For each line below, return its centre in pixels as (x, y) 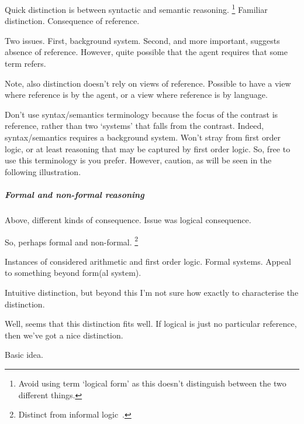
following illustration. (43, 171)
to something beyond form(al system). (73, 273)
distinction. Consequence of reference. (72, 21)
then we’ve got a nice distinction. (64, 335)
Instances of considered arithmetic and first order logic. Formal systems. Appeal (148, 261)
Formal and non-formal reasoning (75, 194)
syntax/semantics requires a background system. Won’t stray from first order (143, 137)
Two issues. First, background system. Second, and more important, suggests (142, 40)
